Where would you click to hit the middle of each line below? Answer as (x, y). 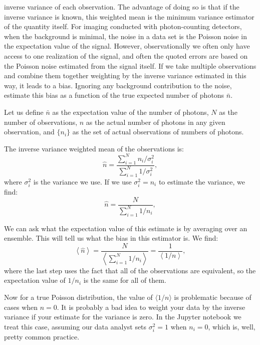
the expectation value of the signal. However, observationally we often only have (127, 46)
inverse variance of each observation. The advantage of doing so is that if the (122, 7)
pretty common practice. (42, 336)
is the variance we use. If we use (82, 181)
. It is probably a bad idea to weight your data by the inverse (151, 307)
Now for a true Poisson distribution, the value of (78, 297)
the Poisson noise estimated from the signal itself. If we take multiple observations (130, 65)
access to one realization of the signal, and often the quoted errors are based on (126, 55)
